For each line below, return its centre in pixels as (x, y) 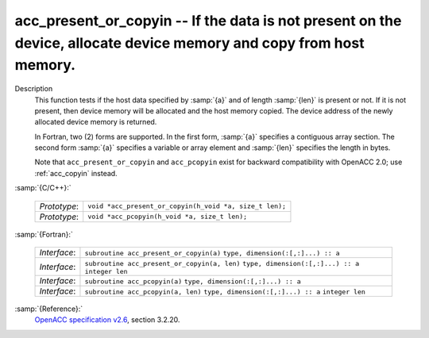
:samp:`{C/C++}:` (43, 188)
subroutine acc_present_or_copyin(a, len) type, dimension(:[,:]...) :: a (222, 264)
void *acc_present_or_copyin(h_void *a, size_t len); (187, 206)
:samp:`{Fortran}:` (44, 234)
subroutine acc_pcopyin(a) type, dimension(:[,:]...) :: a (193, 282)
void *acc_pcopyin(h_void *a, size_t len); (168, 217)
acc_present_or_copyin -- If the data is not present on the (208, 21)
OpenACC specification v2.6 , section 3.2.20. (107, 320)
